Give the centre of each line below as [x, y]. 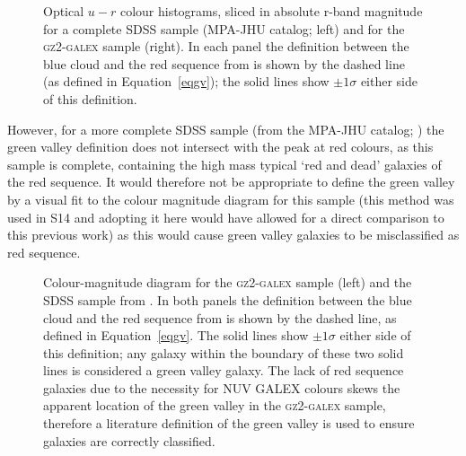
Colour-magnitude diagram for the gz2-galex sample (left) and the [228, 282]
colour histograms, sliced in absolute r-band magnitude [271, 11]
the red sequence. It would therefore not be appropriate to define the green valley [231, 182]
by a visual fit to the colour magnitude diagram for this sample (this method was [231, 199]
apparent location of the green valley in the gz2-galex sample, [215, 405]
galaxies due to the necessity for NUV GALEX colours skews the [222, 387]
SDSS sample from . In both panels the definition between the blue [228, 299]
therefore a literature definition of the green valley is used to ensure [229, 423]
